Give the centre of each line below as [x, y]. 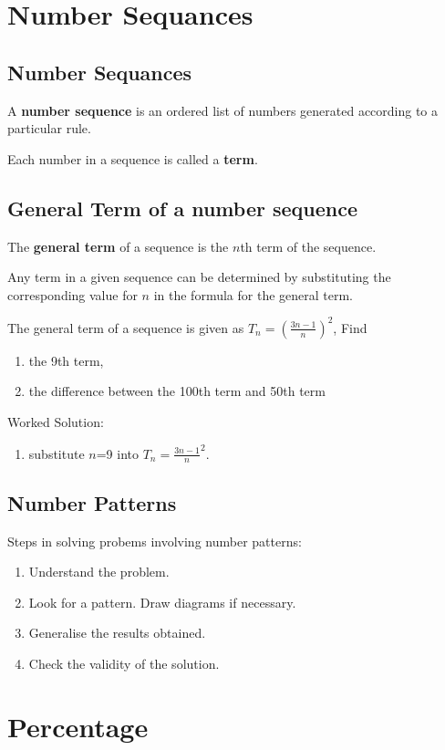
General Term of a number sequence [183, 208]
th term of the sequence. [308, 246]
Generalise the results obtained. [117, 633]
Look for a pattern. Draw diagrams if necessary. [162, 602]
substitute [57, 453]
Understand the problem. [99, 572]
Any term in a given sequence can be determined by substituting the [199, 277]
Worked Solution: [56, 422]
